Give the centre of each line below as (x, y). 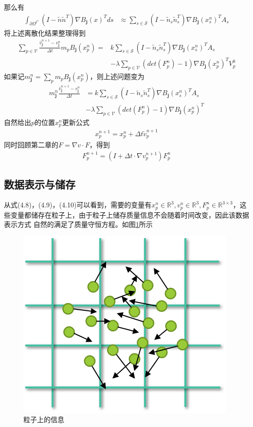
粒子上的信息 (44, 419)
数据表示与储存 (40, 184)
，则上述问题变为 (117, 76)
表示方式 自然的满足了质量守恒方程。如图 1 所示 (78, 224)
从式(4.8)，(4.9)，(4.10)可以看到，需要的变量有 (78, 205)
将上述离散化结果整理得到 (45, 32)
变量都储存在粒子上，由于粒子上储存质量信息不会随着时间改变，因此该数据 (130, 214)
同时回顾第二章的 (31, 145)
